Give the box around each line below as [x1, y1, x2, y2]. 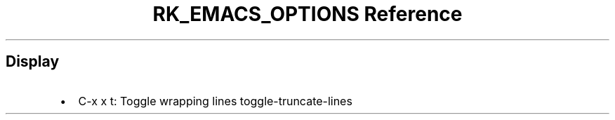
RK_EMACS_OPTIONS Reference [152, 2, 463, 26]
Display [6, 53, 60, 71]
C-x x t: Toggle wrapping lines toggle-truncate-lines [78, 93, 352, 108]
